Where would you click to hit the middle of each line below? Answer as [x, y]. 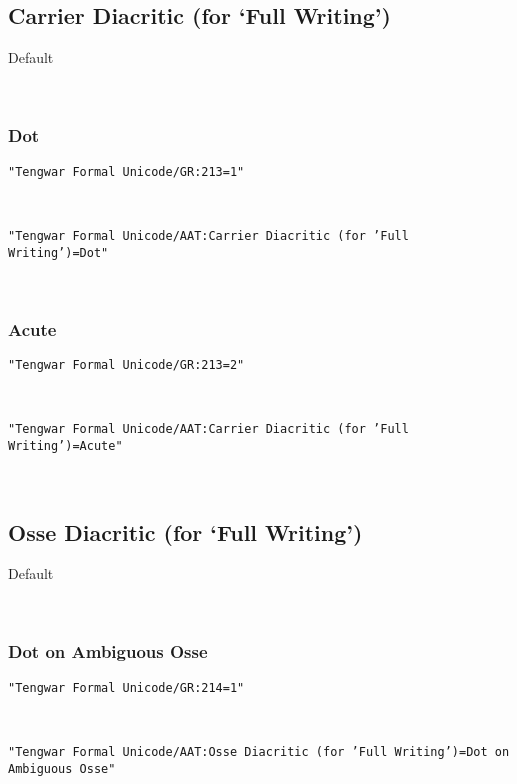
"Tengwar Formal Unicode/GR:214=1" [126, 687]
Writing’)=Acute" [65, 445]
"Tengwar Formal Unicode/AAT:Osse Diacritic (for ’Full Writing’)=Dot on [259, 752]
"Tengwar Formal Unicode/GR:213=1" [126, 171]
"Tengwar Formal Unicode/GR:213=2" [126, 364]
